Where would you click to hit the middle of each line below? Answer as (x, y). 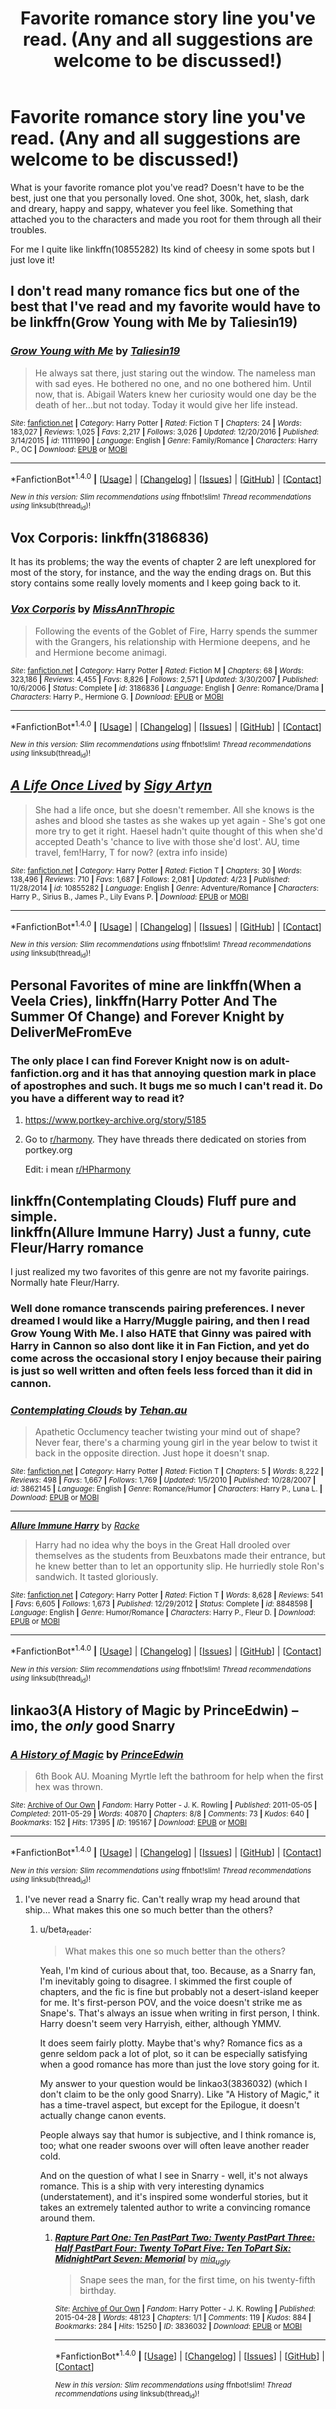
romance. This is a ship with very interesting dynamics (152, 2186)
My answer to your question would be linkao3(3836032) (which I (173, 2083)
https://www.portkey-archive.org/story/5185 (115, 1120)
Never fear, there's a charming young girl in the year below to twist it (176, 1443)
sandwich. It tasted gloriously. (96, 1577)
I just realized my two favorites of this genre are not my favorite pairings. (160, 1271)
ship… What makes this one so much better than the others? (148, 1909)
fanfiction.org (45, 1073)
